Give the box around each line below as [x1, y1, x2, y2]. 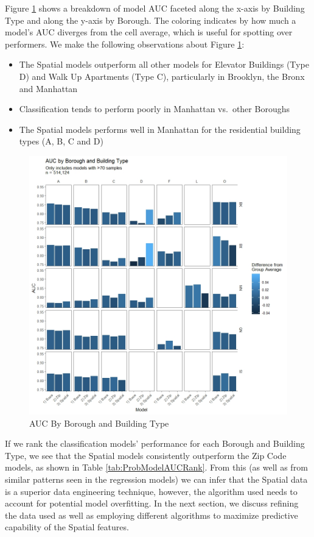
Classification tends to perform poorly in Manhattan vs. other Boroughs [19, 102, 290, 115]
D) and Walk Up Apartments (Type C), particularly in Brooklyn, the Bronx [19, 69, 305, 82]
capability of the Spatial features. [5, 521, 129, 533]
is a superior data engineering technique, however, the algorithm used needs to [5, 485, 298, 497]
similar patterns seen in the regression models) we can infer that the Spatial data [5, 472, 308, 485]
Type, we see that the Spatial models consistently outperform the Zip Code [5, 449, 287, 461]
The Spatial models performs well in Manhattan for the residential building [19, 123, 301, 135]
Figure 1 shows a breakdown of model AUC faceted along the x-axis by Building [5, 2, 305, 14]
